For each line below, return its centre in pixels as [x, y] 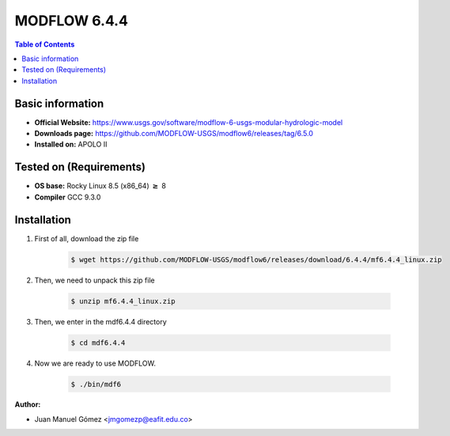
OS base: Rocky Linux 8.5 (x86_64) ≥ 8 [100, 186]
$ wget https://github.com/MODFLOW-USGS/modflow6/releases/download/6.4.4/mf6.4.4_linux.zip [256, 260]
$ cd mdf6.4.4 [98, 343]
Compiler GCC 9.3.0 [68, 197]
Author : [28, 404]
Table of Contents [45, 44]
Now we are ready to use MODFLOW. [95, 363]
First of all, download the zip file [87, 238]
